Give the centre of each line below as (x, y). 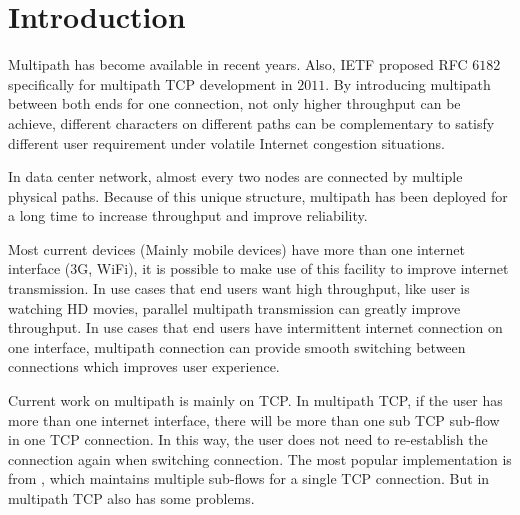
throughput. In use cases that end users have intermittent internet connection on (255, 327)
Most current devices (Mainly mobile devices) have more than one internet (236, 248)
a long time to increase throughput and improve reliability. (188, 215)
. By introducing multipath (408, 83)
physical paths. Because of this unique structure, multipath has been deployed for (258, 195)
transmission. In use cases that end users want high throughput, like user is (239, 288)
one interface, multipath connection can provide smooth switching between (237, 346)
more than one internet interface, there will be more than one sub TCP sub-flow (254, 419)
